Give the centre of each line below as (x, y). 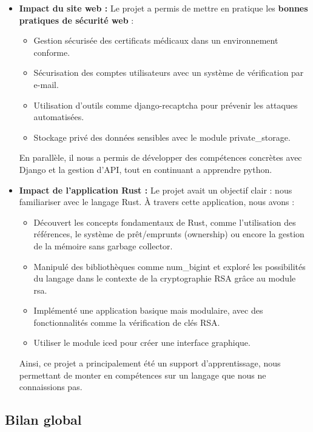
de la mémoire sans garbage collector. (103, 245)
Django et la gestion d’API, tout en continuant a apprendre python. (146, 169)
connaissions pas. (51, 387)
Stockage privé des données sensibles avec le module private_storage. (162, 137)
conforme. (52, 52)
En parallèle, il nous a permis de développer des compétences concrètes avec (160, 157)
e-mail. (46, 84)
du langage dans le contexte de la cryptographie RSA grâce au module (165, 278)
